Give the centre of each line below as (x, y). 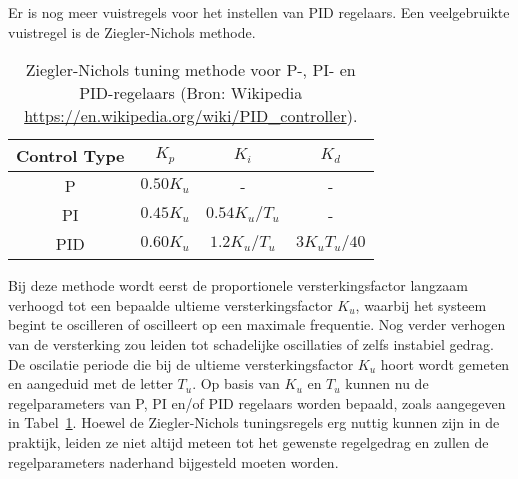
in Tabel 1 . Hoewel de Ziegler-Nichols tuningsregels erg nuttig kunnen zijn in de (254, 422)
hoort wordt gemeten (445, 363)
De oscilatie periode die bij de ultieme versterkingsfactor (181, 363)
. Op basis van (236, 383)
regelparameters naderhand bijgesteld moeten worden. (173, 461)
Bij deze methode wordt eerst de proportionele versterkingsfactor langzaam (238, 285)
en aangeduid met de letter (90, 383)
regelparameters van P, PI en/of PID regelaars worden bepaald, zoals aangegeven (257, 402)
